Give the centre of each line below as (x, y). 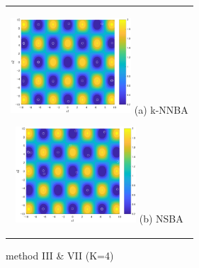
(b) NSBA (161, 218)
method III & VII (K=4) (60, 255)
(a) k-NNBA (161, 109)
